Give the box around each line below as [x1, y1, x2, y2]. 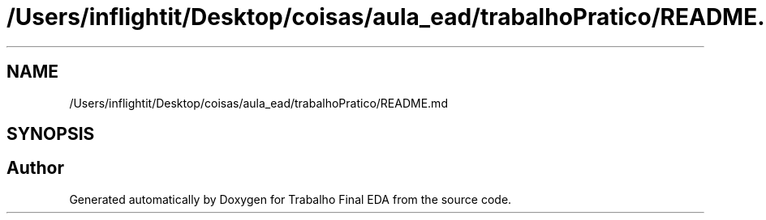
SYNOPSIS [6, 124, 95, 145]
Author [6, 158, 64, 179]
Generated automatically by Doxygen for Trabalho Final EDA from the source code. [69, 192, 512, 206]
